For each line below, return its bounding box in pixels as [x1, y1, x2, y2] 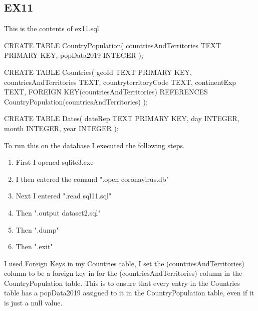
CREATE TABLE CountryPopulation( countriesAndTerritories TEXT [4, 40, 221, 50]
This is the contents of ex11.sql [4, 23, 99, 34]
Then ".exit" [16, 241, 53, 252]
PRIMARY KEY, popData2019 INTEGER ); [4, 50, 143, 60]
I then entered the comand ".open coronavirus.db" [16, 173, 169, 184]
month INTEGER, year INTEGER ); [4, 123, 119, 133]
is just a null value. [4, 297, 63, 308]
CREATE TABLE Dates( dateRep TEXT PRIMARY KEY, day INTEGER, [4, 113, 239, 124]
